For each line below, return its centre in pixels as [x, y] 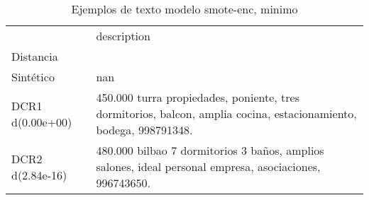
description [123, 36]
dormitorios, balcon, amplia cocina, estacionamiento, [226, 113]
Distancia [35, 56]
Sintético [33, 77]
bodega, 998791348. [144, 130]
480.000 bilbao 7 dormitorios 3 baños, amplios [210, 150]
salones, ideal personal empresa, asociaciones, [208, 166]
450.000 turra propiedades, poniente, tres [198, 97]
